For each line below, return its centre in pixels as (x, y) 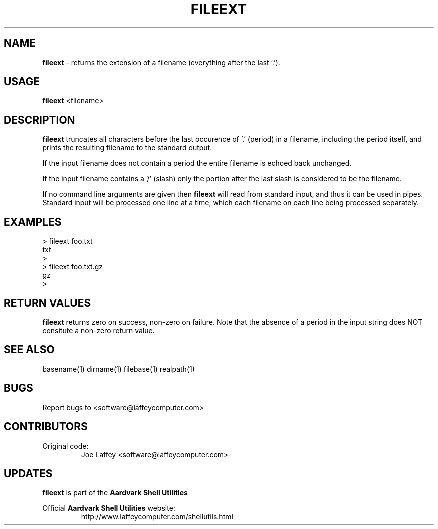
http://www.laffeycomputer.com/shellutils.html (157, 517)
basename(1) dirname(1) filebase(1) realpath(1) (119, 369)
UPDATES (28, 473)
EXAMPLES (33, 222)
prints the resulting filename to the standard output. (127, 148)
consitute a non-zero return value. (99, 330)
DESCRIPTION (40, 120)
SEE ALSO (29, 350)
